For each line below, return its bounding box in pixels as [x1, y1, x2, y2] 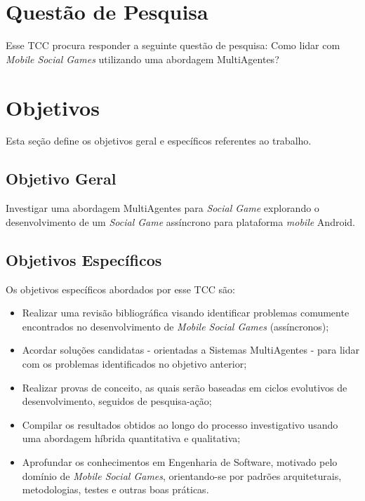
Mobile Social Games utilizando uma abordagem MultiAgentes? [6, 51, 279, 66]
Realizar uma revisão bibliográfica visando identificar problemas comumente [22, 305, 350, 320]
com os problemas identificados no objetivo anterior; [22, 356, 247, 370]
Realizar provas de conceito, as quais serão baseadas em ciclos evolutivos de [22, 380, 347, 394]
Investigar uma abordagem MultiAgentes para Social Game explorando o [6, 201, 319, 215]
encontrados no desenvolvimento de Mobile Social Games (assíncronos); [22, 319, 329, 333]
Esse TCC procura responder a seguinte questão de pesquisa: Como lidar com [6, 38, 340, 53]
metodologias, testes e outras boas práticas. [22, 482, 209, 497]
